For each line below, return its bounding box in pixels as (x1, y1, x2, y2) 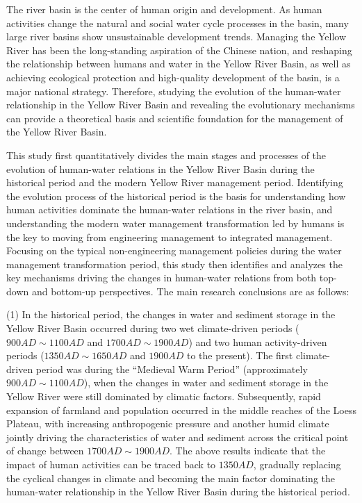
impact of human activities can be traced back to (6, 457, 216, 471)
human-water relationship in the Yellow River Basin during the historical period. (6, 484, 350, 499)
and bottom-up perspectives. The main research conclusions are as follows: (31, 283, 349, 298)
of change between (6, 443, 84, 458)
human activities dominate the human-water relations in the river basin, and (6, 202, 333, 217)
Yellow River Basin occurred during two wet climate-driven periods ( (6, 321, 299, 336)
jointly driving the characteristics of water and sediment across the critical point (6, 429, 349, 444)
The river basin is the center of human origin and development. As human (6, 2, 322, 16)
